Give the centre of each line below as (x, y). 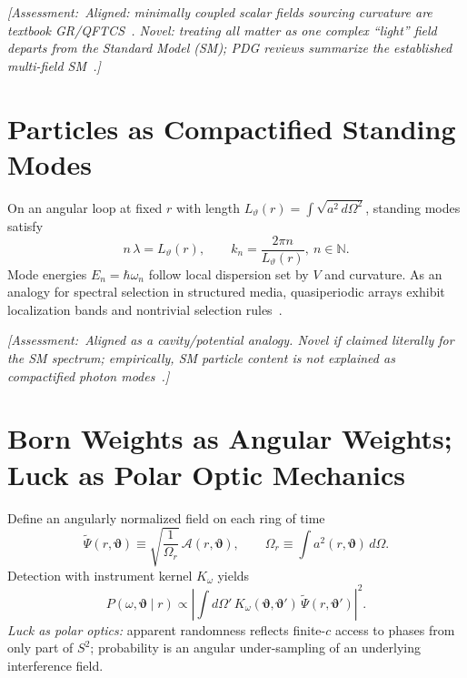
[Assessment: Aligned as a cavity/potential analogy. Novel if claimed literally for (231, 340)
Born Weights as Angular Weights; (230, 438)
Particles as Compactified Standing (232, 128)
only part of (40, 648)
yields (233, 575)
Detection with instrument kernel (100, 575)
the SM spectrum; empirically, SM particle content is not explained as (201, 358)
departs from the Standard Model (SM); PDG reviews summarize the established (230, 48)
